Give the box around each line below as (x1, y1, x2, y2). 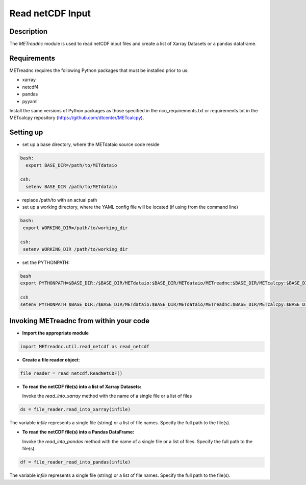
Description (9, 27, 48, 36)
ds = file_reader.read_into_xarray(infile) (20, 406, 131, 413)
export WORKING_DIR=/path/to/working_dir (23, 225, 128, 231)
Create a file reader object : (22, 356, 80, 362)
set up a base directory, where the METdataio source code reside (22, 141, 160, 148)
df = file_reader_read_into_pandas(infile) (20, 459, 131, 465)
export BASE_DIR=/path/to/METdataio (25, 162, 117, 168)
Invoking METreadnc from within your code (9, 317, 150, 325)
